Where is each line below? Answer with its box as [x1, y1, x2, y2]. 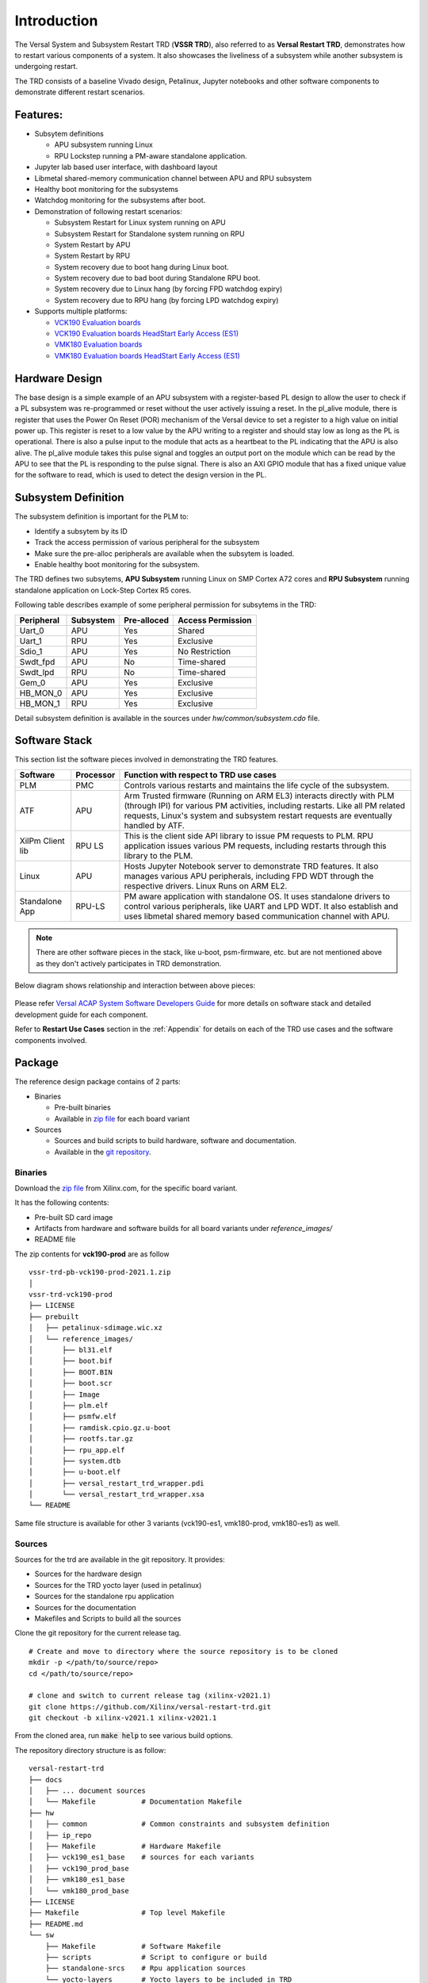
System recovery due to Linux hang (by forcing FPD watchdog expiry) [54, 284, 283, 293]
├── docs [29, 1775, 63, 1784]
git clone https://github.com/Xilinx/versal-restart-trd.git [29, 1702, 271, 1711]
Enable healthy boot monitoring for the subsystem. [34, 559, 200, 569]
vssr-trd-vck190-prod [29, 1290, 113, 1299]
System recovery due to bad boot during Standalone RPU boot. [54, 274, 261, 283]
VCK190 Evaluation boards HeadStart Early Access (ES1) [54, 329, 239, 339]
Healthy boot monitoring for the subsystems [34, 184, 178, 194]
